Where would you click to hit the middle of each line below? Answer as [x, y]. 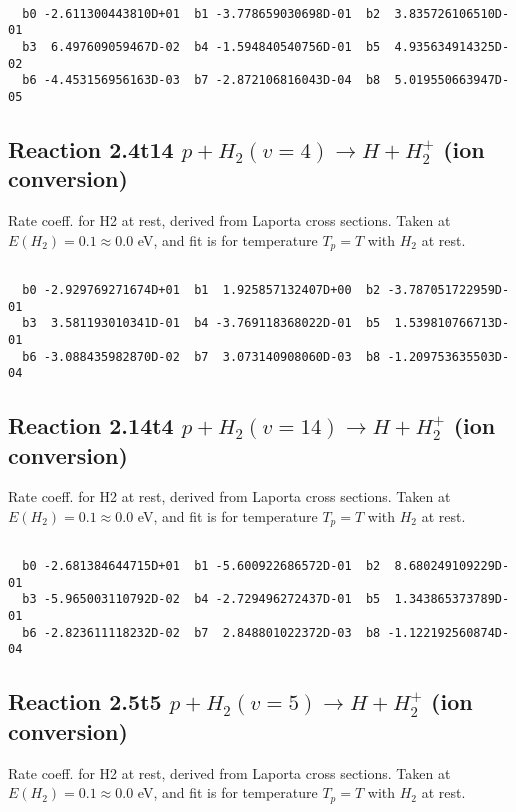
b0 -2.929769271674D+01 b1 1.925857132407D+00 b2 [201, 289]
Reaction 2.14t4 [91, 425]
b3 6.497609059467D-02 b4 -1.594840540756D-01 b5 [201, 46]
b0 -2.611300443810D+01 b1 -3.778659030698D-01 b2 [201, 13]
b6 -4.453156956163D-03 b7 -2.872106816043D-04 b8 [201, 80]
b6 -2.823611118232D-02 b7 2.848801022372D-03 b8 [201, 632]
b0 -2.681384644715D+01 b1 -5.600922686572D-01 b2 [201, 566]
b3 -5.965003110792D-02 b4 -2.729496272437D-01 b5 [201, 599]
